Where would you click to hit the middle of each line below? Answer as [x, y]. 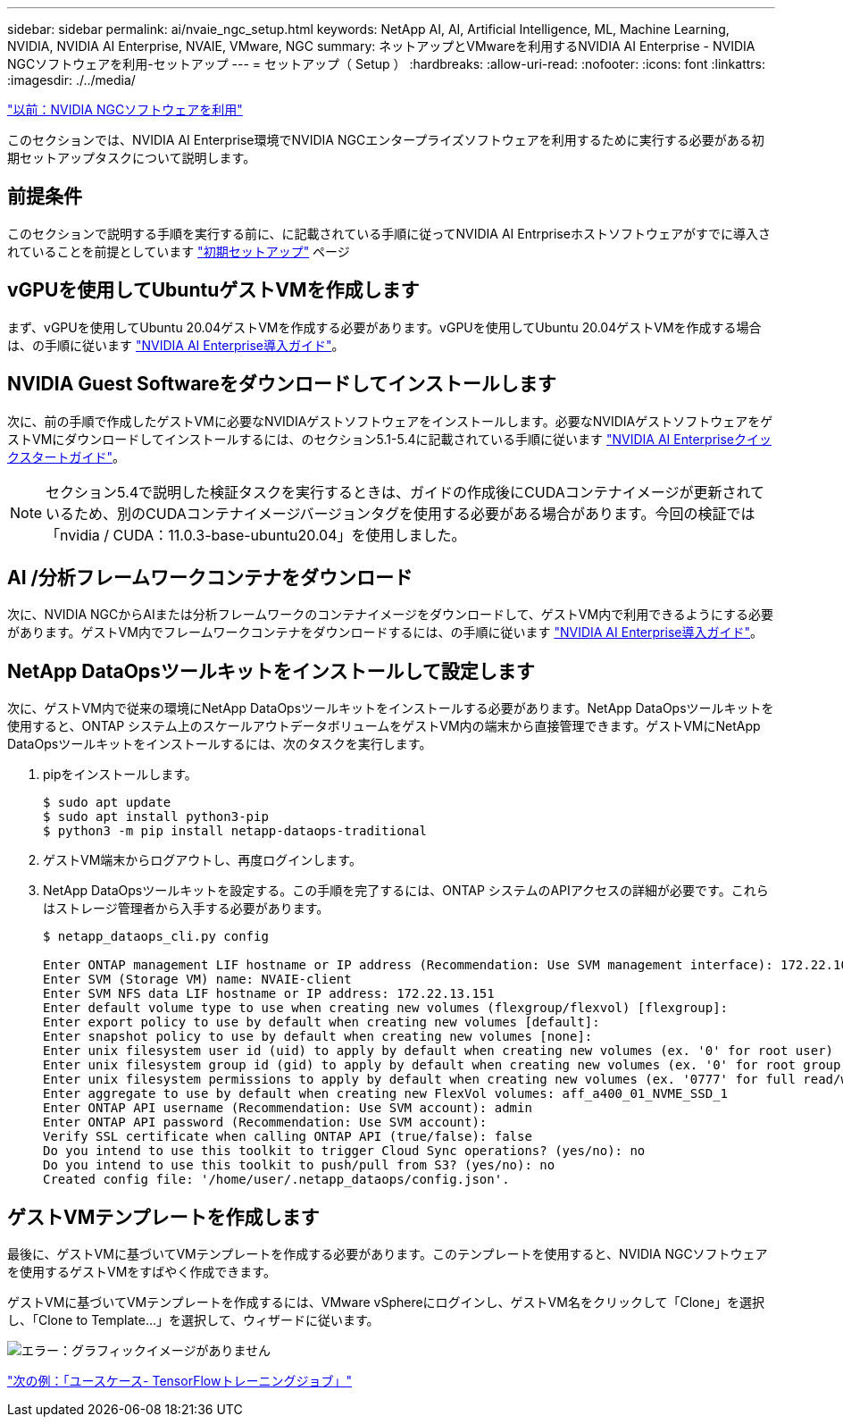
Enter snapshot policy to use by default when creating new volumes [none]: [318, 1037]
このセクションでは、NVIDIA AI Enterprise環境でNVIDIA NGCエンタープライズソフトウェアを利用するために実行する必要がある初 [386, 140]
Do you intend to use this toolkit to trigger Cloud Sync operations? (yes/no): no [344, 1151]
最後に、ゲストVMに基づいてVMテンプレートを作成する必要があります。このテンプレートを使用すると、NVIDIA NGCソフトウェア [388, 1254]
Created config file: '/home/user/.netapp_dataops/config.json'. [276, 1180]
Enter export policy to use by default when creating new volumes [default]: [321, 1022]
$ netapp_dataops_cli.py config [156, 937]
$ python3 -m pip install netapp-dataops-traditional [235, 831]
